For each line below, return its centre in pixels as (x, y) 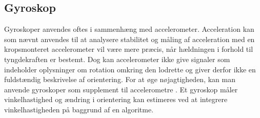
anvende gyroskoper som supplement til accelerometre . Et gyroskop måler (121, 89)
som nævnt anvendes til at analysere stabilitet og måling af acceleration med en (129, 39)
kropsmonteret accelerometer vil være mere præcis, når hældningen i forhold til (129, 49)
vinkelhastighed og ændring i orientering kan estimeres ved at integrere (116, 99)
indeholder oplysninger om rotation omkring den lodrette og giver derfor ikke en (130, 69)
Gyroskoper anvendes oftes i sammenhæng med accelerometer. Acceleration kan (129, 29)
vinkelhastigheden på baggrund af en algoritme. (79, 109)
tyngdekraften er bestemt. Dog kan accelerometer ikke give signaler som (117, 59)
